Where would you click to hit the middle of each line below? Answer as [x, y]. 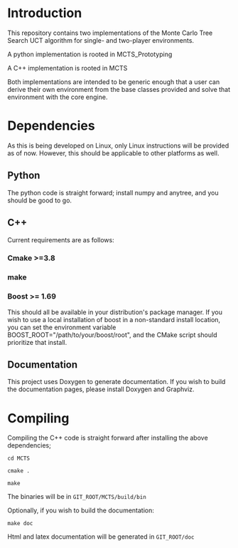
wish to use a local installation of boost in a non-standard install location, [114, 319]
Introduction [45, 13]
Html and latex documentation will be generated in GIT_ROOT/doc [101, 537]
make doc [20, 524]
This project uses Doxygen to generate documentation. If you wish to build [117, 382]
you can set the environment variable [62, 327]
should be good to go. [40, 200]
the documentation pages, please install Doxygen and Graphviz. [101, 389]
